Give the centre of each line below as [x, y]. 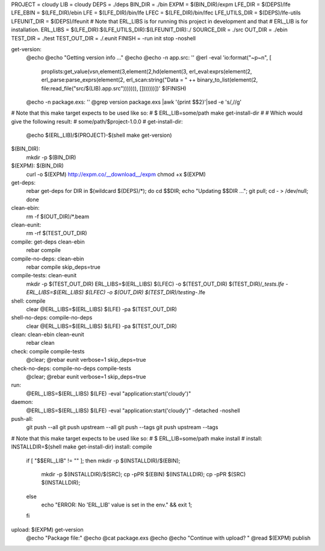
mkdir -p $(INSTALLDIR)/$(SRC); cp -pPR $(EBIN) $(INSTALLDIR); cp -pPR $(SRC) [144, 474]
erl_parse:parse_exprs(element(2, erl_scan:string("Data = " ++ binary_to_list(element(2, [150, 80]
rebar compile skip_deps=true [63, 267]
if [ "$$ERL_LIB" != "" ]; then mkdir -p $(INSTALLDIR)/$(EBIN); [103, 461]
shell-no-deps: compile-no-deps [52, 318]
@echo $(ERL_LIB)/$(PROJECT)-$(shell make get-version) [99, 135]
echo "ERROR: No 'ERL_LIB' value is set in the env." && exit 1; [117, 505]
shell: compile [28, 301]
